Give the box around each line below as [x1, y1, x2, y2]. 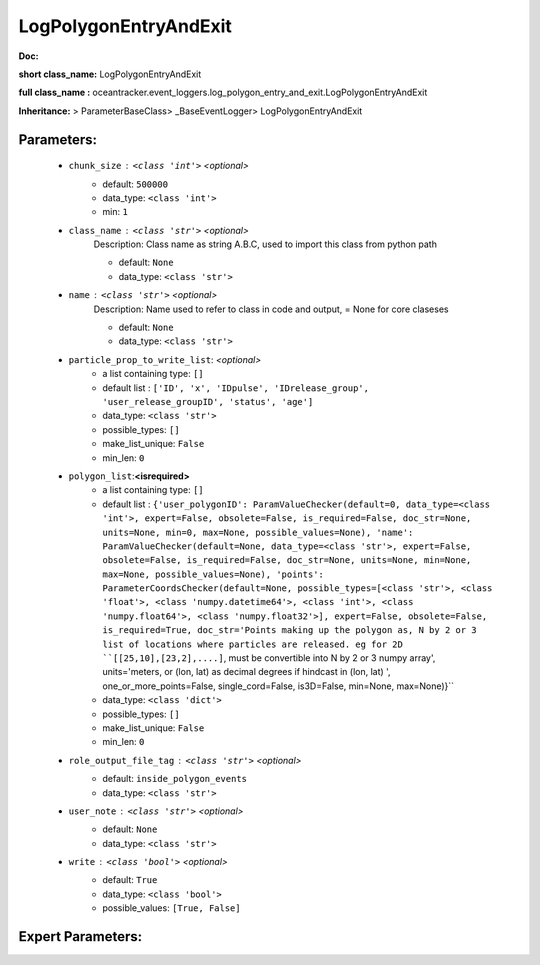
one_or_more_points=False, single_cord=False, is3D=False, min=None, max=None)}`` [102, 680, 455, 692]
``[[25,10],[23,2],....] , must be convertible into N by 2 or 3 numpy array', [102, 652, 436, 664]
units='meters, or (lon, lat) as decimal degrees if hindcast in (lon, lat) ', [102, 666, 391, 678]
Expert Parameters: [18, 928, 143, 945]
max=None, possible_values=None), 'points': [102, 568, 325, 580]
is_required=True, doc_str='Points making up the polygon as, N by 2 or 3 [102, 625, 477, 636]
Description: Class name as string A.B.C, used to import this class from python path [93, 238, 437, 250]
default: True [102, 874, 158, 886]
